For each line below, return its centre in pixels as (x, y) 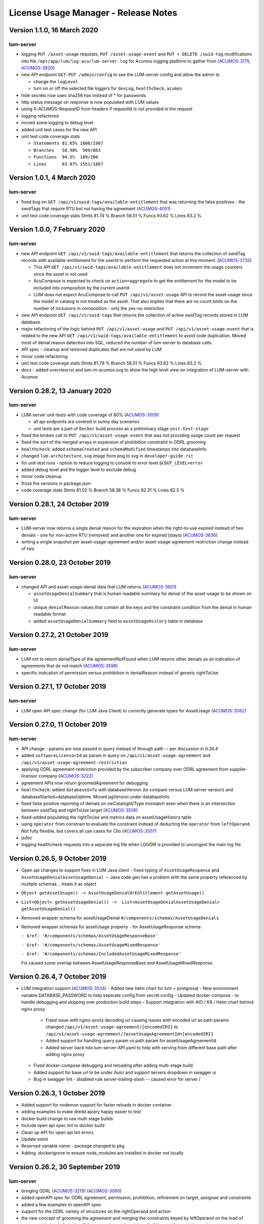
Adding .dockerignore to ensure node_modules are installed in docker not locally (102, 1153)
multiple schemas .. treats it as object (59, 884)
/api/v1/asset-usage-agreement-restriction (74, 762)
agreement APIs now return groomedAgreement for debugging (85, 783)
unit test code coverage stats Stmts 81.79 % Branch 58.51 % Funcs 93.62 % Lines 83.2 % (111, 363)
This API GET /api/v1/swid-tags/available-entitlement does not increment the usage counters (138, 267)
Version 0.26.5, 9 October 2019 (58, 859)
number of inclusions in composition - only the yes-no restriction (99, 308)
